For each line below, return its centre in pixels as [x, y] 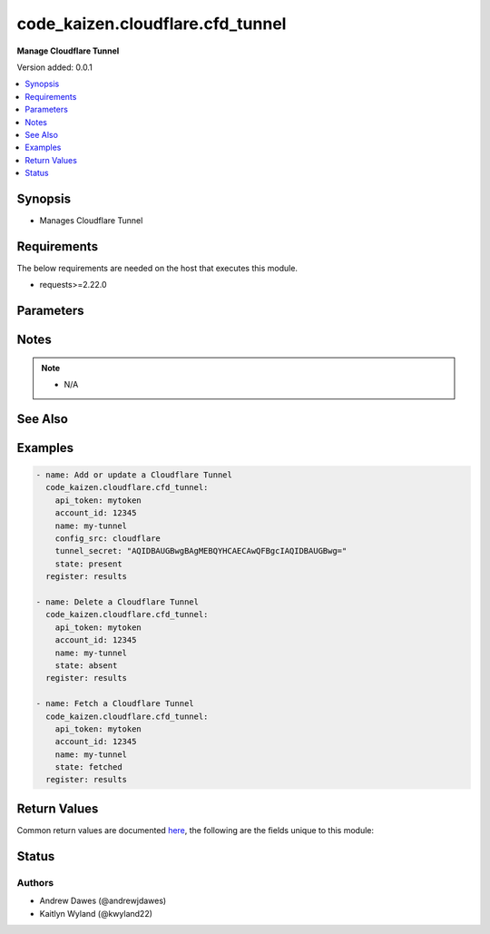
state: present [88, 564]
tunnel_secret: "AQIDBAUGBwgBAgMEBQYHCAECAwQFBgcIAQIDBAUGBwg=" [201, 551]
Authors [35, 882]
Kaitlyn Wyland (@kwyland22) [96, 913]
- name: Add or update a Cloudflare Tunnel [134, 475]
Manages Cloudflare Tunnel [91, 220]
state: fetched [88, 767]
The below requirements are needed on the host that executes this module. [157, 268]
